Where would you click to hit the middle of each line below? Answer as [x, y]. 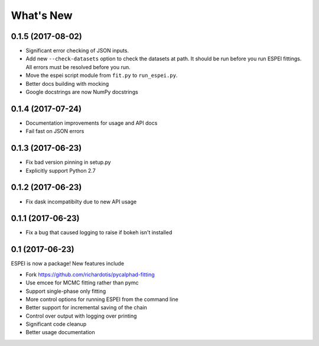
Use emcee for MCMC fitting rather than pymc [82, 283]
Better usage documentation [61, 332]
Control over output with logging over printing [81, 316]
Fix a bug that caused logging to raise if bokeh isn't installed [99, 232]
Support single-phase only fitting [66, 291]
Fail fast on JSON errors [55, 131]
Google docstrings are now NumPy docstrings [82, 92]
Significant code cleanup [56, 324]
